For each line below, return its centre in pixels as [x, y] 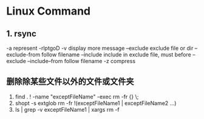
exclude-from [23, 55]
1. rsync [21, 34]
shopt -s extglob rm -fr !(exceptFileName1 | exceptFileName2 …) [96, 103]
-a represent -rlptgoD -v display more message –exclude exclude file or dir [100, 48]
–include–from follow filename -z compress [81, 61]
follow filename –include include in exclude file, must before [116, 55]
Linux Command [49, 11]
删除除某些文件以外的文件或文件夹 [70, 82]
